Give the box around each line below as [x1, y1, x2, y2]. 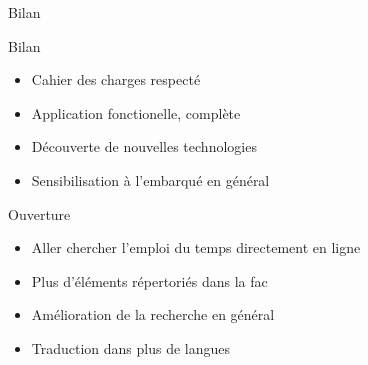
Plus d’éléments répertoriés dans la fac [31, 270, 268, 291]
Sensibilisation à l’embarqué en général [31, 169, 270, 190]
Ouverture [8, 203, 71, 224]
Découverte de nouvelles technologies [31, 136, 257, 157]
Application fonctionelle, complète [31, 102, 241, 123]
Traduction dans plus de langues [31, 337, 231, 358]
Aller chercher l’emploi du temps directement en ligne [31, 237, 361, 258]
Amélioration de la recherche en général [31, 304, 275, 325]
